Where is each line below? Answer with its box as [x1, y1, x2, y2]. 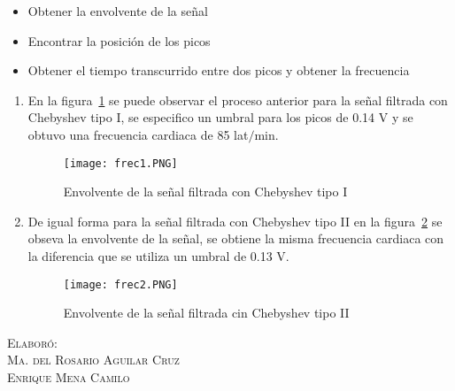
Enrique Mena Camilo [7, 368, 130, 387]
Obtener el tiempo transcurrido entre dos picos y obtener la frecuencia [27, 61, 410, 80]
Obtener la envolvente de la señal [27, 2, 208, 19]
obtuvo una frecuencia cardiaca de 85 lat [27, 125, 249, 143]
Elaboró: [7, 333, 58, 351]
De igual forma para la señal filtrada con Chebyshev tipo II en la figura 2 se [27, 211, 443, 230]
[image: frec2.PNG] [63, 278, 178, 291]
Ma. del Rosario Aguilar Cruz [7, 350, 180, 369]
